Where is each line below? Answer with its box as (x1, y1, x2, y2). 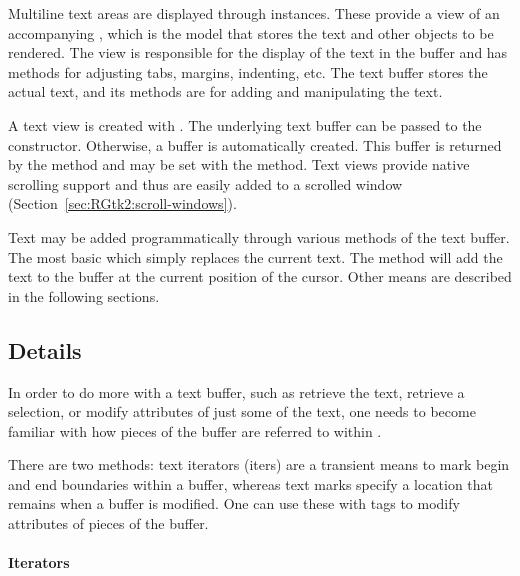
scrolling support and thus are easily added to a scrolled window (8, 173, 403, 194)
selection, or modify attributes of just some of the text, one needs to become (8, 401, 476, 422)
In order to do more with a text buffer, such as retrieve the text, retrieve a (8, 381, 465, 402)
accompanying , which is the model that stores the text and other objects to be (8, 22, 494, 43)
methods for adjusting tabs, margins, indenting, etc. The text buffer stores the (8, 61, 488, 82)
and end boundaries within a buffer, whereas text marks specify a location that (8, 473, 494, 494)
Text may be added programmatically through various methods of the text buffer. (8, 226, 510, 247)
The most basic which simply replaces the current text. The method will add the (8, 246, 503, 267)
